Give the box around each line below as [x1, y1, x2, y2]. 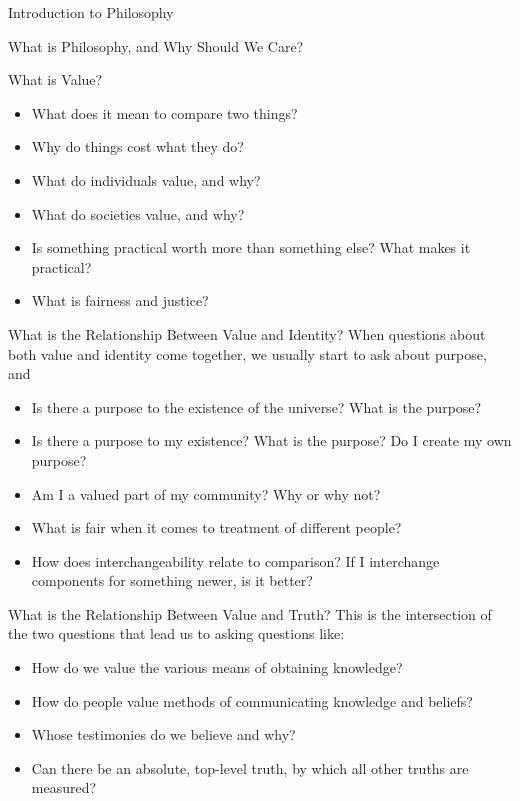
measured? [31, 777, 97, 798]
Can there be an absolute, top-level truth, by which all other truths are [31, 757, 469, 778]
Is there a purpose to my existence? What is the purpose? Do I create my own [31, 430, 512, 451]
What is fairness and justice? [31, 290, 209, 311]
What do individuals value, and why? [31, 169, 261, 190]
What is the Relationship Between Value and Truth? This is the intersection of [8, 603, 492, 624]
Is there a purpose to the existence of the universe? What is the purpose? [31, 396, 482, 417]
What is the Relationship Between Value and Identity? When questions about [8, 323, 486, 344]
